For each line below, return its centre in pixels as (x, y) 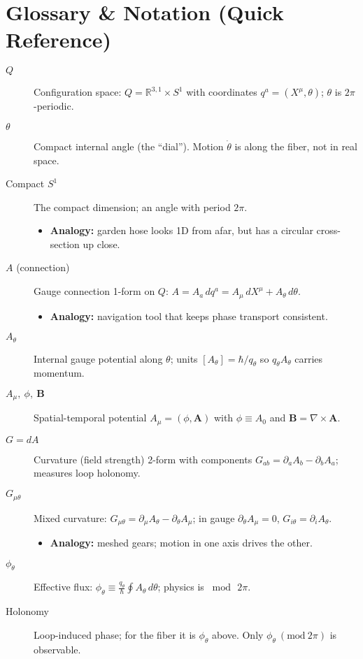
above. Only (237, 634)
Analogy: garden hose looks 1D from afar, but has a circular (181, 230)
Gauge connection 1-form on (94, 291)
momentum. (59, 373)
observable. (57, 649)
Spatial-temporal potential (90, 418)
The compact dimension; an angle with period (132, 207)
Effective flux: (63, 587)
